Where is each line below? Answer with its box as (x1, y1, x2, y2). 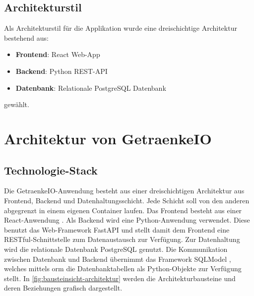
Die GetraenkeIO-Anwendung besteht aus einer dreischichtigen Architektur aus (4, 185, 245, 196)
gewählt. (4, 99, 29, 110)
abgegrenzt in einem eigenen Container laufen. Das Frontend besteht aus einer (4, 205, 242, 215)
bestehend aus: (4, 32, 49, 43)
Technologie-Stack (4, 162, 98, 178)
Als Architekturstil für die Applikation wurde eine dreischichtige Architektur (4, 23, 237, 33)
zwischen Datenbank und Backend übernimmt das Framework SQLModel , (4, 253, 231, 264)
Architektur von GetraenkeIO (4, 128, 212, 148)
